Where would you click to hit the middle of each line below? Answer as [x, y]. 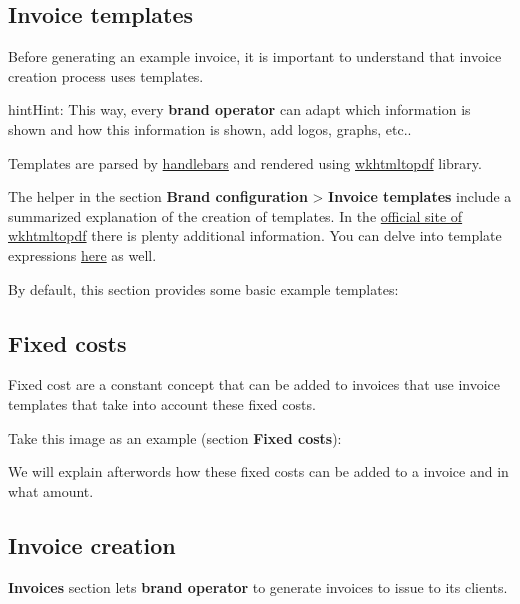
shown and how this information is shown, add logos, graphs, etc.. [210, 128]
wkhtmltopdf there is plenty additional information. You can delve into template [255, 235]
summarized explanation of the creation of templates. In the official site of [235, 215]
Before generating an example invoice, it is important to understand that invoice [255, 56]
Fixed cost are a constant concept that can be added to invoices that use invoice [254, 384]
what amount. [51, 490]
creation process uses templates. [106, 75]
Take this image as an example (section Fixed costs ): [175, 437]
